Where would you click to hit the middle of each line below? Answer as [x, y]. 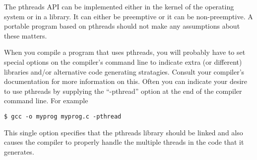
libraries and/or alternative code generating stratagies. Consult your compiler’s [124, 71]
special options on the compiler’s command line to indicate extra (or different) [123, 61]
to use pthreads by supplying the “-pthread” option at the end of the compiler [123, 91]
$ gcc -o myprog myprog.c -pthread [63, 116]
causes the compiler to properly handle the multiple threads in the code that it [124, 142]
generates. [19, 151]
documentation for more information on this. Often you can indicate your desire [126, 81]
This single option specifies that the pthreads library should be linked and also [124, 132]
